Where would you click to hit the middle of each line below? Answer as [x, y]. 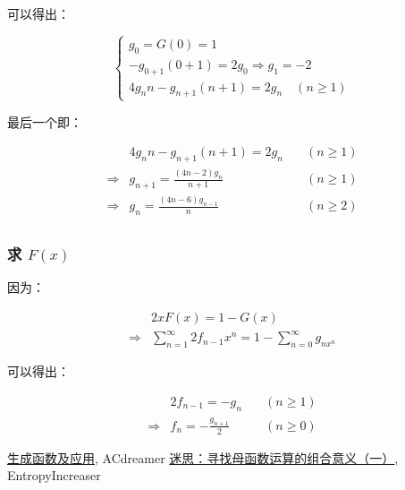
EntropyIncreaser [54, 475]
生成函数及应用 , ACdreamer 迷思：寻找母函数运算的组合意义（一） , [203, 457]
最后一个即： [45, 121]
